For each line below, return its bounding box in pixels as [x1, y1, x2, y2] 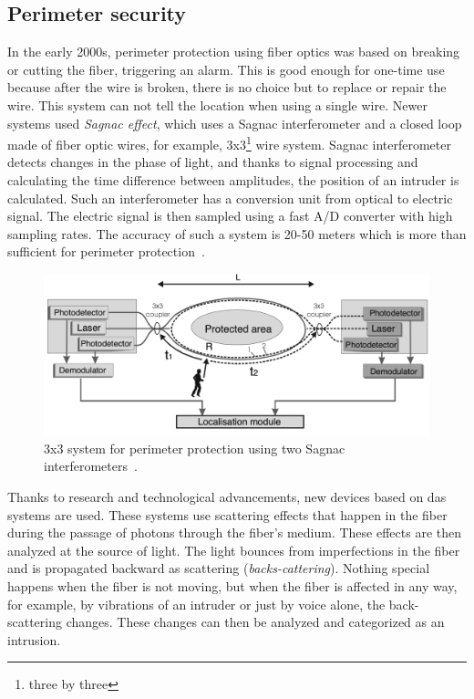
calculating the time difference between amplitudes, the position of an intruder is [7, 171, 459, 190]
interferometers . [44, 456, 138, 475]
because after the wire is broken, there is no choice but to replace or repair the [7, 78, 447, 97]
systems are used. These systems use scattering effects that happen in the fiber [7, 505, 448, 524]
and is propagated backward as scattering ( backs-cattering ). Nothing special [7, 558, 430, 578]
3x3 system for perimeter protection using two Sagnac [44, 438, 345, 457]
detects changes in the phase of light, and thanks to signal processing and [7, 152, 418, 172]
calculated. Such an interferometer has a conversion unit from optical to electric [7, 188, 453, 207]
